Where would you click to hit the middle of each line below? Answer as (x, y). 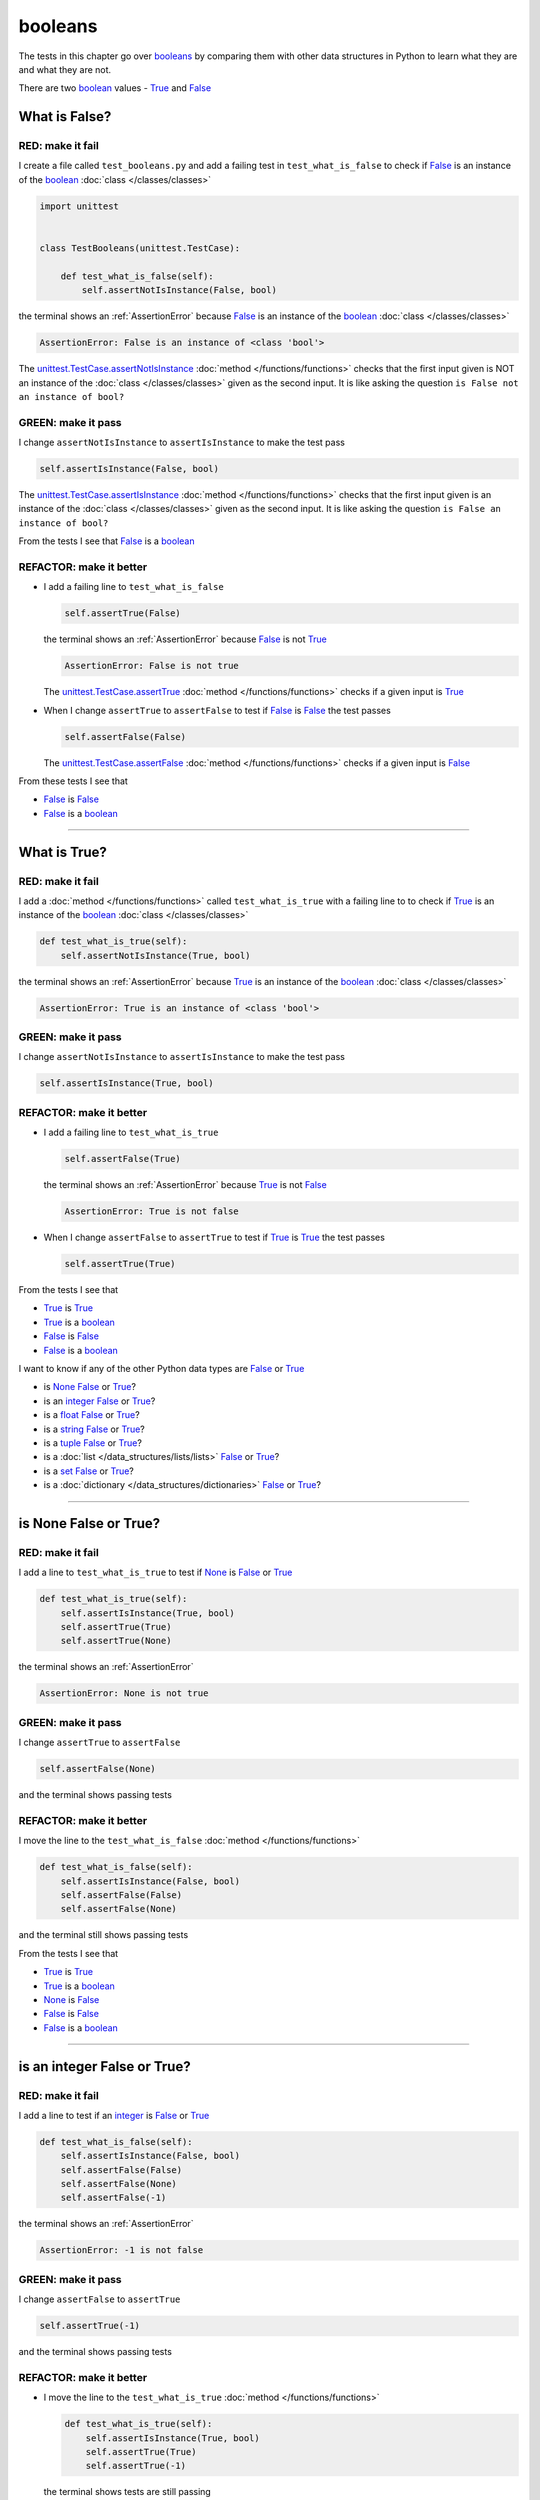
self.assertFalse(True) (123, 1159)
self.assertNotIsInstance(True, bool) (155, 955)
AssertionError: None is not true (124, 1693)
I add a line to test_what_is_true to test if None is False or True (155, 1572)
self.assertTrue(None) (116, 1641)
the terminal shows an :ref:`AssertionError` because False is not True (185, 639)
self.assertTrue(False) (123, 613)
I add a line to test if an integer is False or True (114, 2115)
